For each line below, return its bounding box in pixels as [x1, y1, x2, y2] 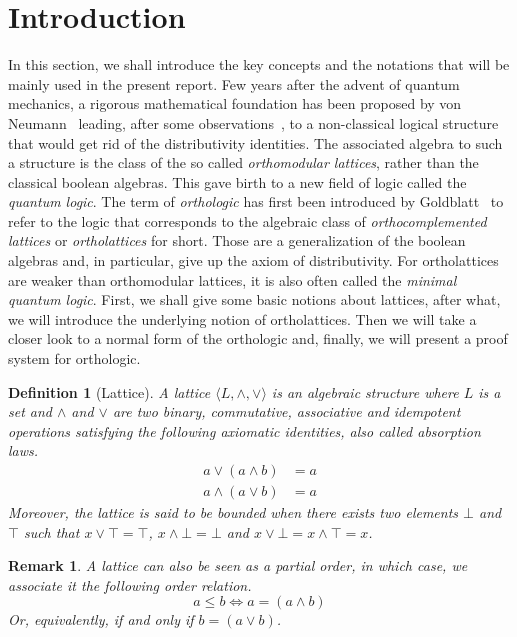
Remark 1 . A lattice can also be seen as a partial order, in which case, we [8, 555, 468, 576]
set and [8, 401, 53, 422]
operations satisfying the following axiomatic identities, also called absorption [8, 420, 481, 441]
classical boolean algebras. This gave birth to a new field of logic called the [8, 171, 467, 192]
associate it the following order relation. [8, 574, 252, 595]
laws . [8, 440, 39, 461]
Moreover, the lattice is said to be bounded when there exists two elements [8, 502, 459, 523]
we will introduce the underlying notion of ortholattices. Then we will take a [8, 308, 477, 329]
